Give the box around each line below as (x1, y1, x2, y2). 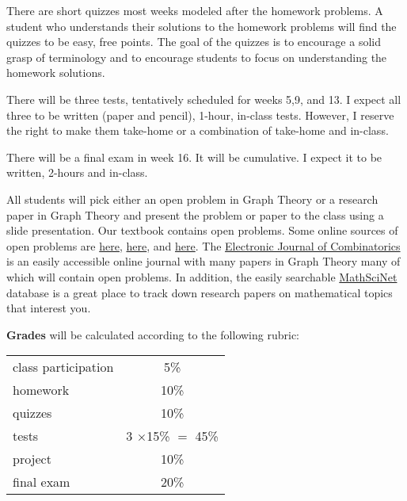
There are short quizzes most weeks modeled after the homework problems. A (6, 2, 383, 18)
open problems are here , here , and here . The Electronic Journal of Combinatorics (6, 237, 401, 254)
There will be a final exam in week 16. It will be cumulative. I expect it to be (6, 148, 382, 165)
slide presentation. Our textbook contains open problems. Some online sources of (6, 222, 398, 239)
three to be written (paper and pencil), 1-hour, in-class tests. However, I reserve (6, 106, 394, 123)
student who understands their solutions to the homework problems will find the (6, 17, 397, 34)
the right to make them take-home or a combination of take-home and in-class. (6, 122, 389, 139)
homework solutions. (6, 64, 105, 81)
